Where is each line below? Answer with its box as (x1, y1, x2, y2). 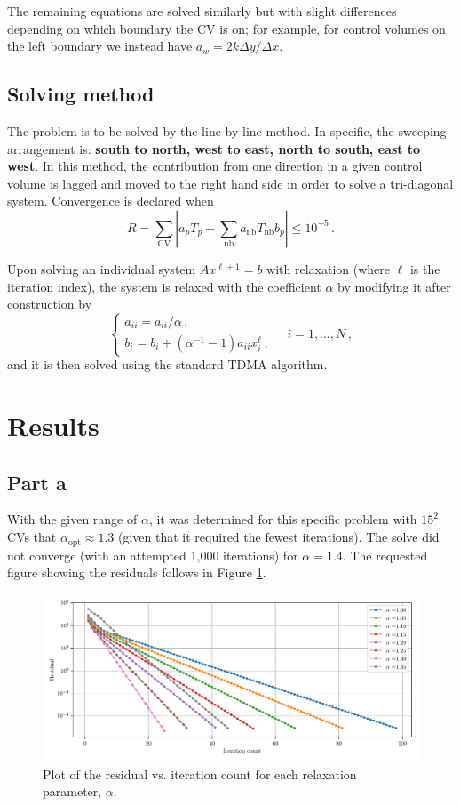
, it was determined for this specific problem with (148, 510, 417, 528)
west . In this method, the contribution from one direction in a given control (7, 157, 423, 175)
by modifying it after (337, 277, 451, 295)
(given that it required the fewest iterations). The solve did (118, 528, 440, 546)
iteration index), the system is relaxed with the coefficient (7, 277, 321, 295)
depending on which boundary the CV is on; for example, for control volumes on (7, 19, 446, 37)
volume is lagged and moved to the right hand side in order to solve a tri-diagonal (7, 173, 454, 192)
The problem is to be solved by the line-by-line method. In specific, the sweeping (7, 121, 447, 140)
